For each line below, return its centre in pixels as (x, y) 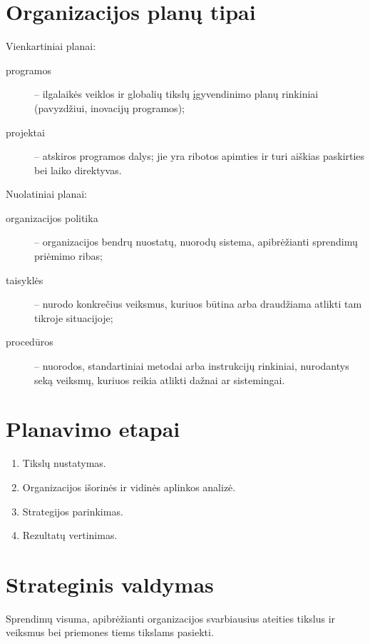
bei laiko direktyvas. (78, 170)
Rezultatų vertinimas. (70, 535)
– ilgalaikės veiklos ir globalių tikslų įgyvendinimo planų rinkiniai (176, 94)
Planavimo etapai (93, 429)
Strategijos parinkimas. (73, 511)
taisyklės (25, 280)
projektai (25, 132)
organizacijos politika (52, 217)
